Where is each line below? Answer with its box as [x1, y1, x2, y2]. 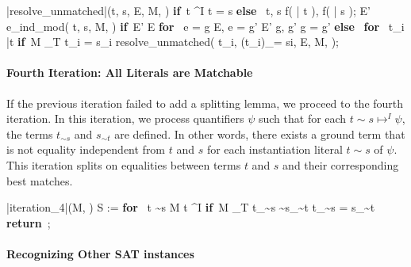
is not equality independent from [6, 141, 166, 158]
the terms [6, 125, 53, 142]
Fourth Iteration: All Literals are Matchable [6, 64, 253, 81]
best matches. [6, 172, 73, 189]
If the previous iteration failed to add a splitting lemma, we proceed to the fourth [6, 94, 404, 111]
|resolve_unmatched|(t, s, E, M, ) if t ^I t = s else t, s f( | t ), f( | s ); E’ [6, 2, 371, 18]
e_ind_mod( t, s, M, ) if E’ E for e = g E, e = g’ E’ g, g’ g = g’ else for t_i [6, 17, 405, 34]
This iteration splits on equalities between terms [6, 156, 241, 173]
